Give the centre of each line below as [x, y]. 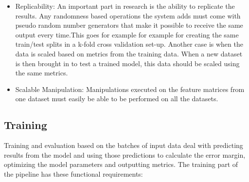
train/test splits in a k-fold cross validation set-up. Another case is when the [129, 44]
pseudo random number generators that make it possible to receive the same [129, 25]
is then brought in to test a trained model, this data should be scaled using [127, 63]
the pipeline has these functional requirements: [73, 173]
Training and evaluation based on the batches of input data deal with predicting [124, 145]
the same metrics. [42, 73]
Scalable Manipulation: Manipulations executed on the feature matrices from [130, 89]
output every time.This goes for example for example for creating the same [127, 34]
